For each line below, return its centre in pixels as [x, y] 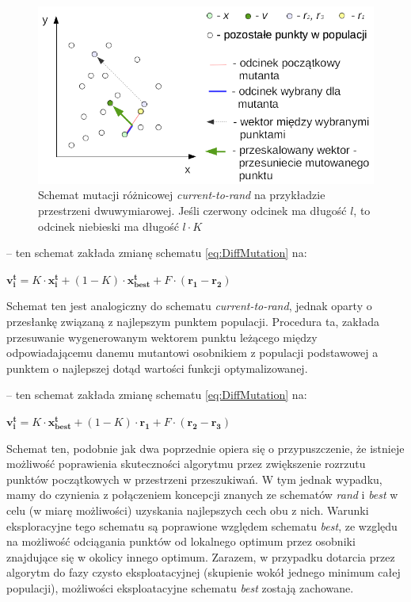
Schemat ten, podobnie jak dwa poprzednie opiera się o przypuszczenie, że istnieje [205, 448]
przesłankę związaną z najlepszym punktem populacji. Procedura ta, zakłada [193, 322]
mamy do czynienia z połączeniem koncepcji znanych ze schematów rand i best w [202, 495]
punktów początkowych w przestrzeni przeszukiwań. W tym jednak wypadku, [194, 479]
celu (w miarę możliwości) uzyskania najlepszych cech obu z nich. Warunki [188, 510]
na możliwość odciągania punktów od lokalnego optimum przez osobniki [181, 541]
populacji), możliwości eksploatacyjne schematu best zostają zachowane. [180, 587]
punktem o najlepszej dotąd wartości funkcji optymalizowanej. [157, 368]
